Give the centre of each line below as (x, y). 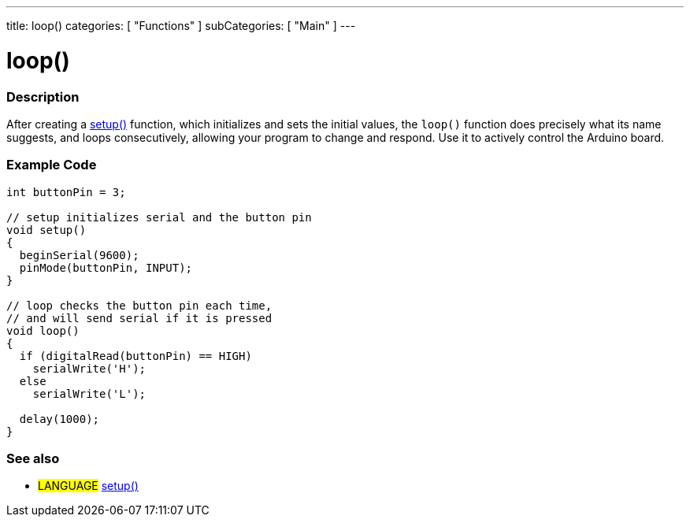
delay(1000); (59, 419)
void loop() (43, 330)
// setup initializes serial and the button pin (159, 217)
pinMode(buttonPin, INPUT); (106, 267)
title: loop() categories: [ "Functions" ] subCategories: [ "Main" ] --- (181, 26)
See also (33, 458)
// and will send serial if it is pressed (139, 318)
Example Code (52, 165)
